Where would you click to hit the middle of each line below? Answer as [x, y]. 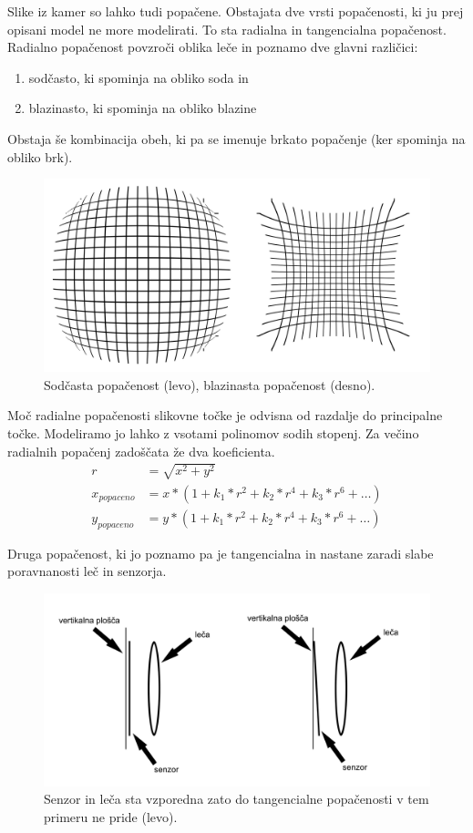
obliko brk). [40, 156]
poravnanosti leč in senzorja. [87, 571]
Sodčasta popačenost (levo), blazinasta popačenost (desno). [210, 384]
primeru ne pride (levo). [111, 816]
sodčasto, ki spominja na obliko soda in [139, 77]
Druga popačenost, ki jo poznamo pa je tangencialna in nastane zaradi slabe [221, 553]
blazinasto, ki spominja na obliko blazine [143, 108]
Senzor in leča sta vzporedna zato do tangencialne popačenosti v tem [236, 799]
